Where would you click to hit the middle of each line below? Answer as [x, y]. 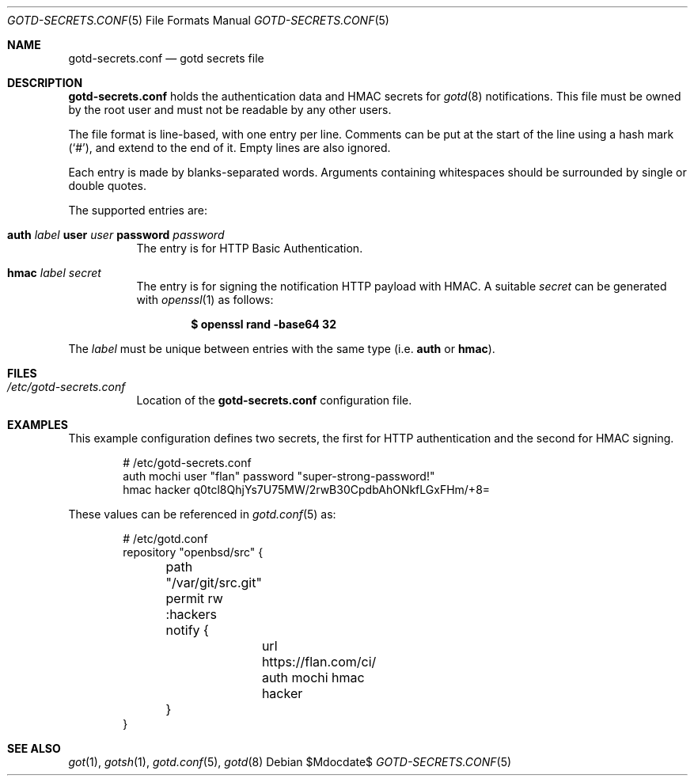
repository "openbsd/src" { [193, 552]
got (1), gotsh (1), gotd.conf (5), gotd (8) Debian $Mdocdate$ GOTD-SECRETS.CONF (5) [290, 762]
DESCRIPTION [45, 83]
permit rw [194, 598]
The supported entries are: [138, 210]
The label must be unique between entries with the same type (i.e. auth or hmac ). [282, 349]
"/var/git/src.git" [214, 583]
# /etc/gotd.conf [165, 539]
